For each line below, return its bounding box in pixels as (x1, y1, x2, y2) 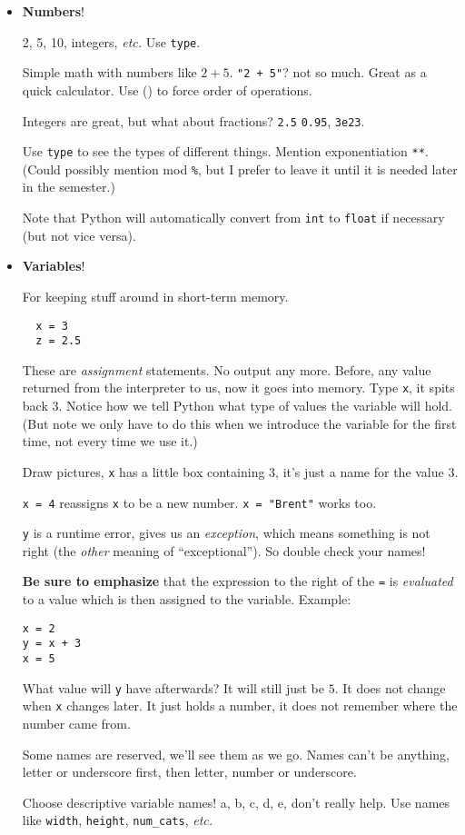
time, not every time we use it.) (22, 432, 198, 451)
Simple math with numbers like (22, 63, 197, 82)
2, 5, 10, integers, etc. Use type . (22, 32, 201, 51)
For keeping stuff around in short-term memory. (22, 286, 289, 305)
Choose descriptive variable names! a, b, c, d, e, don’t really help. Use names (22, 792, 450, 811)
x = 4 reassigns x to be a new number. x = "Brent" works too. (22, 492, 377, 512)
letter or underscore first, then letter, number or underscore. (22, 762, 357, 781)
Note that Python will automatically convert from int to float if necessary (22, 208, 445, 227)
